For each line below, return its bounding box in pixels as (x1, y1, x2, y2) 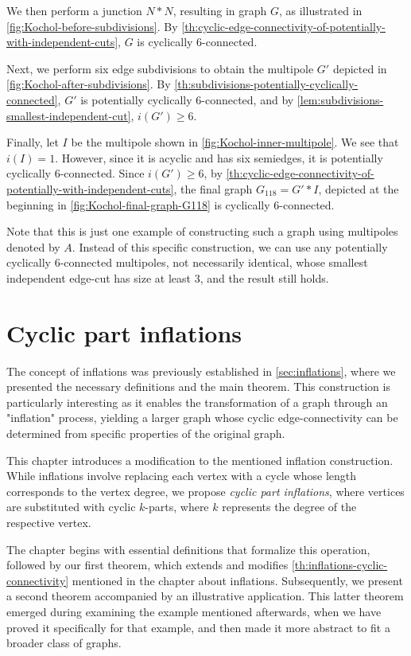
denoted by (6, 238, 60, 255)
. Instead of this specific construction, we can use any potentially (72, 238, 388, 255)
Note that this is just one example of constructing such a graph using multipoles (6, 223, 398, 240)
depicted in (332, 60, 387, 76)
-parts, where (145, 498, 209, 515)
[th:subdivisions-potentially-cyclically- (174, 76, 359, 92)
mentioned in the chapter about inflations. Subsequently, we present (72, 572, 403, 588)
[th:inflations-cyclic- (291, 556, 388, 573)
